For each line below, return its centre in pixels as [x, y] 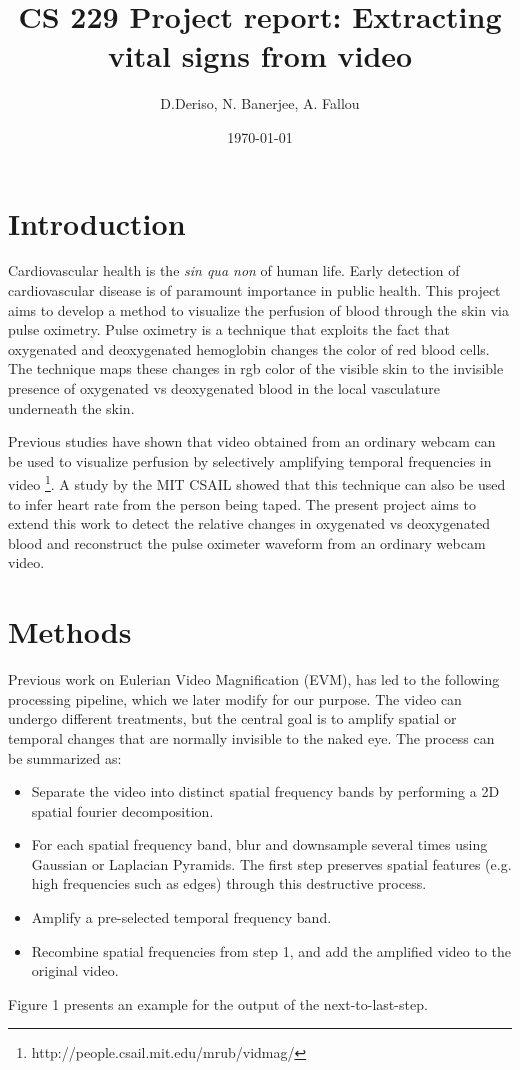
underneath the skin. [71, 407]
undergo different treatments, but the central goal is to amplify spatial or [232, 718]
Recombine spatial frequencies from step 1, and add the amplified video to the [271, 950]
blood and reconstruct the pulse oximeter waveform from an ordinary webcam [247, 542]
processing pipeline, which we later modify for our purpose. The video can [235, 698]
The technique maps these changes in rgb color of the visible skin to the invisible [256, 368]
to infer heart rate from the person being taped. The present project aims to [242, 503]
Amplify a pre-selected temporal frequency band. [181, 917]
